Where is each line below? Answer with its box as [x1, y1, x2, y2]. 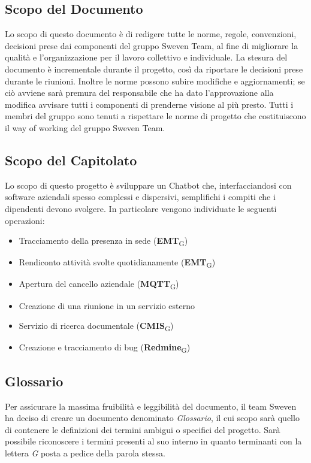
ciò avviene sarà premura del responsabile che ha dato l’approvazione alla [5, 86, 274, 99]
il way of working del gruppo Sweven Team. [5, 121, 165, 134]
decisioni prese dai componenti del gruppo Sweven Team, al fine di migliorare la [5, 39, 298, 52]
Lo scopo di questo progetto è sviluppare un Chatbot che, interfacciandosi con [5, 178, 292, 191]
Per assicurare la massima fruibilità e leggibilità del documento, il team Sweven [5, 400, 297, 412]
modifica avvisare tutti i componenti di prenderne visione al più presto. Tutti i [5, 98, 294, 110]
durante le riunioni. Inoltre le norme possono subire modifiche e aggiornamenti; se [5, 74, 305, 87]
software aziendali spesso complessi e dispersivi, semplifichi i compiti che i [5, 190, 276, 203]
